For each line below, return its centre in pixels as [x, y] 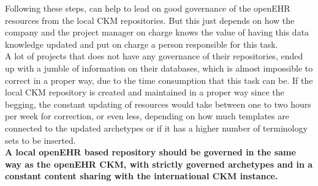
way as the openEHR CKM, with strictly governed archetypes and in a [159, 164]
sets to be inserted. [40, 140]
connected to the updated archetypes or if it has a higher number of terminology [156, 128]
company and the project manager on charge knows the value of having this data [157, 32]
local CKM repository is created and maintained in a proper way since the [145, 92]
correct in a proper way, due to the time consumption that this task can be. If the [159, 80]
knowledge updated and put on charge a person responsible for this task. [142, 44]
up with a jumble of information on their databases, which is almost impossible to [159, 68]
